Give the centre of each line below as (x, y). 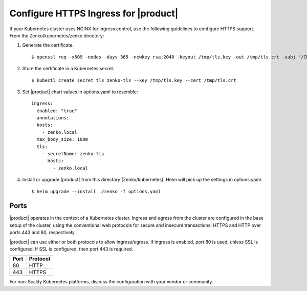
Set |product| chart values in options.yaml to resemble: (80, 92)
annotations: (53, 118)
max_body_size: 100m (62, 139)
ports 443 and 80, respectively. (43, 233)
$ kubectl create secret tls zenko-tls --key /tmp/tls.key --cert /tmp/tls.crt (134, 80)
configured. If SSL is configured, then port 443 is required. (71, 249)
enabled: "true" (57, 111)
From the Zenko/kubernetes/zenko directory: (57, 35)
